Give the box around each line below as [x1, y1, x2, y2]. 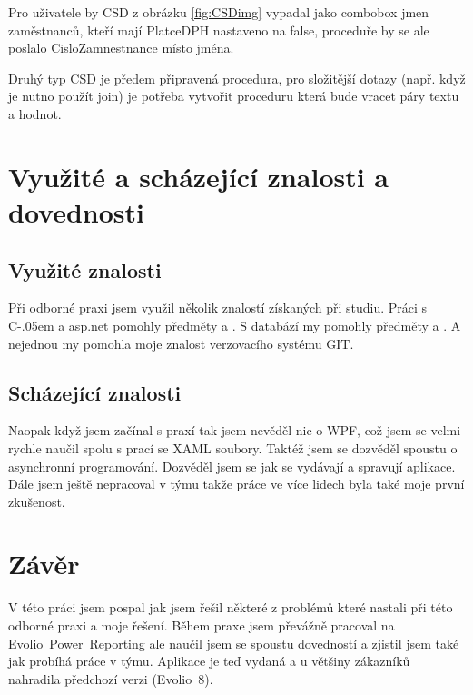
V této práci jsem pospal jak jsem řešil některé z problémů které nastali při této [8, 598, 453, 617]
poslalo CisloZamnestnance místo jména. [8, 38, 234, 57]
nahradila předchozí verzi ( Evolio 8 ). [8, 669, 213, 688]
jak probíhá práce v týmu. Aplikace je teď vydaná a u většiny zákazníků [8, 651, 410, 670]
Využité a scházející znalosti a [8, 157, 389, 194]
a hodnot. [8, 104, 62, 123]
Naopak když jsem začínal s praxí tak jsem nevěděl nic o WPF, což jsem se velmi [8, 421, 461, 440]
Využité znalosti [8, 255, 162, 283]
